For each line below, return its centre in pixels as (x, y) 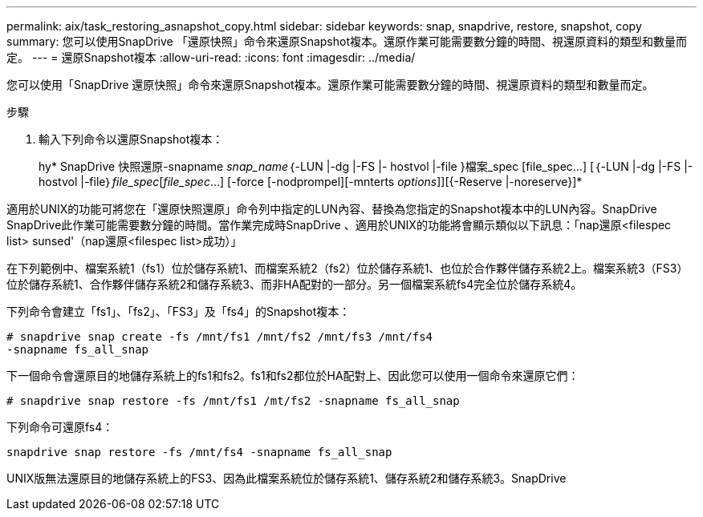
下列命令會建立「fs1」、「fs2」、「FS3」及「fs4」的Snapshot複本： (179, 311)
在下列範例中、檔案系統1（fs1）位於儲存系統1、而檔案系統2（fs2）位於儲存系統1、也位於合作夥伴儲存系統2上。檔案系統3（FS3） (347, 268)
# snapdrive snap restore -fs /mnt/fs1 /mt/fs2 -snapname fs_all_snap (233, 401)
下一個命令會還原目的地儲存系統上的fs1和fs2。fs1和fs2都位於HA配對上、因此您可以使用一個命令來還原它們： (293, 376)
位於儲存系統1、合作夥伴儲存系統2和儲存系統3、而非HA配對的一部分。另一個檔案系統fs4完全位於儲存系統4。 (295, 284)
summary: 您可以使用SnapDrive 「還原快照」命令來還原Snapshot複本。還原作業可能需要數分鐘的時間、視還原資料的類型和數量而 (347, 41)
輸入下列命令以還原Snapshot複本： (131, 139)
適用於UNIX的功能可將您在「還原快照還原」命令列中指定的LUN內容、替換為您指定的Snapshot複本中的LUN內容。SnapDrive (332, 209)
